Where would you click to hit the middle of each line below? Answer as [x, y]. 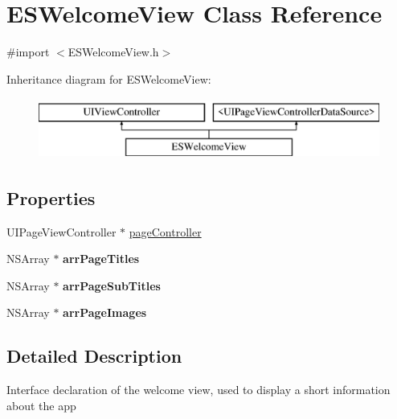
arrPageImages [105, 312]
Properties [51, 197]
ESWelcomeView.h [113, 52]
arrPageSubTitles [112, 285]
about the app [41, 405]
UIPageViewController [61, 231]
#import [28, 52]
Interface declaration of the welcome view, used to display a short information [198, 390]
